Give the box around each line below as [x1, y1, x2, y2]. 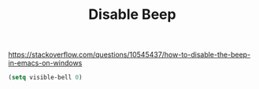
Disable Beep [88, 6, 176, 24]
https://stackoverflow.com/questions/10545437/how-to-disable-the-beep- [8, 50, 251, 60]
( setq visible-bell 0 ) [8, 73, 83, 82]
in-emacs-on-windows [8, 58, 83, 68]
